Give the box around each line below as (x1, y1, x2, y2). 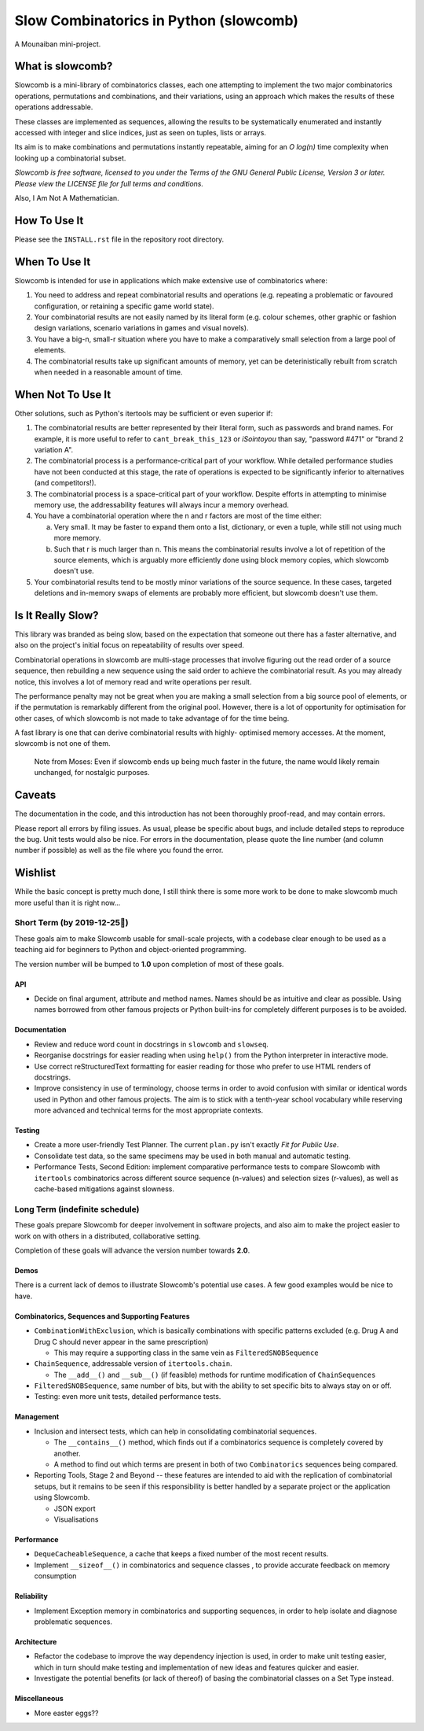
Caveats (14, 788, 57, 802)
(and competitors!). (34, 478, 97, 488)
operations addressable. (14, 102, 93, 112)
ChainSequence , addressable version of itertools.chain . (34, 1359, 232, 1368)
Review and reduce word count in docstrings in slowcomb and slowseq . (34, 1039, 269, 1049)
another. (53, 1449, 81, 1458)
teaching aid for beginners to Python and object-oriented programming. (14, 945, 247, 954)
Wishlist (14, 866, 57, 880)
